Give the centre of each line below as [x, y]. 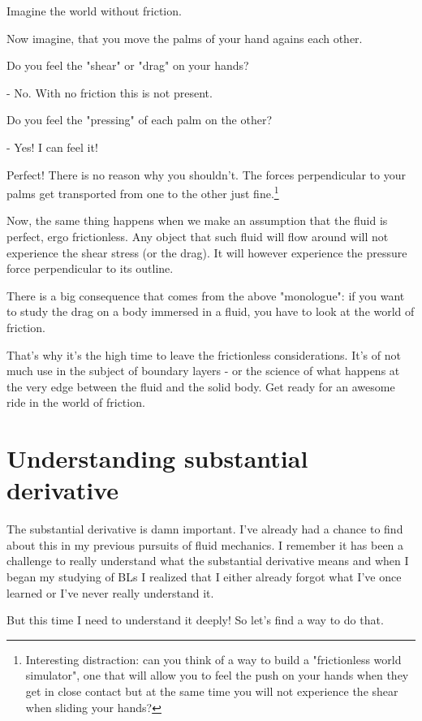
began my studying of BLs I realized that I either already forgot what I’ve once [204, 577]
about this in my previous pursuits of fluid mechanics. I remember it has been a [205, 544]
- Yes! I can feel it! [52, 147]
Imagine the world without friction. [94, 11]
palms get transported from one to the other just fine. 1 [143, 192]
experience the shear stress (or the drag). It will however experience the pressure [207, 252]
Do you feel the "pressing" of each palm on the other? [140, 120]
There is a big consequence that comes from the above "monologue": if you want [206, 295]
